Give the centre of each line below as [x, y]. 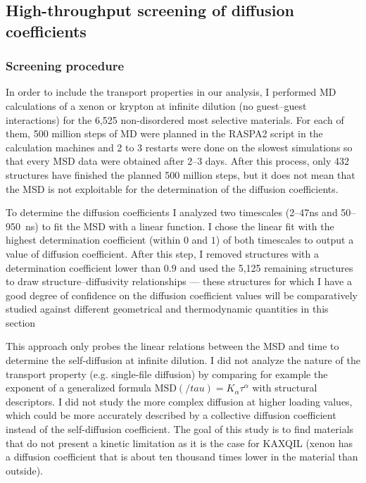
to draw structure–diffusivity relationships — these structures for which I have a [179, 281]
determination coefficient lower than [83, 267]
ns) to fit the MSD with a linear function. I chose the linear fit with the [179, 226]
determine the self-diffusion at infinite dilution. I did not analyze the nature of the [183, 360]
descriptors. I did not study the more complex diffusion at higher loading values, [179, 401]
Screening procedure [65, 66]
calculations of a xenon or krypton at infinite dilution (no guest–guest [156, 105]
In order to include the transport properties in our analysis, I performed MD [171, 92]
